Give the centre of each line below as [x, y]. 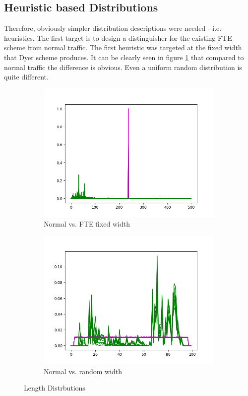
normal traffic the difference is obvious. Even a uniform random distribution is [123, 67]
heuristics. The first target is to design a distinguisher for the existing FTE [118, 38]
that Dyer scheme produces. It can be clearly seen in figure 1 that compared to [124, 57]
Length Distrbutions [55, 388]
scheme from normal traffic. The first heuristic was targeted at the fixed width [123, 47]
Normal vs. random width [83, 371]
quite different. [26, 77]
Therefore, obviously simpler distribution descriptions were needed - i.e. [113, 28]
